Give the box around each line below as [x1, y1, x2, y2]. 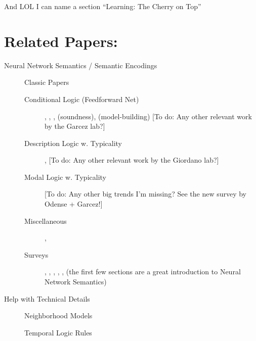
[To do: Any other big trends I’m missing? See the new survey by [45, 188, 247, 199]
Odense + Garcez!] [45, 199, 103, 209]
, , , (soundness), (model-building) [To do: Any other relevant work [45, 111, 252, 121]
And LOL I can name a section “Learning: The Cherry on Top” [4, 1, 201, 11]
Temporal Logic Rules [24, 327, 92, 337]
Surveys [24, 249, 49, 260]
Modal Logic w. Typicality [24, 171, 106, 182]
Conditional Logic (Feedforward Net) [24, 93, 139, 104]
